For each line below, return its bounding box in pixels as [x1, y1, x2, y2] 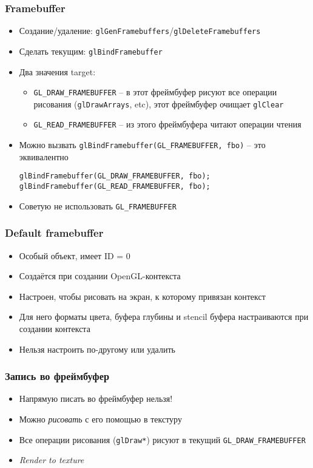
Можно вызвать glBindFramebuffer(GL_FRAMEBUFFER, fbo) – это [19, 138, 266, 151]
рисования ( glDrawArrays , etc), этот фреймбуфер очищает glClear [33, 97, 284, 110]
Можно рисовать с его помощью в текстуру [19, 412, 182, 425]
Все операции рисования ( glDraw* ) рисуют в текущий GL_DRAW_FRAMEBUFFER [19, 433, 306, 446]
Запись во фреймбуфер [5, 368, 110, 384]
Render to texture [19, 453, 84, 466]
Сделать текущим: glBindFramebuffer [19, 44, 163, 57]
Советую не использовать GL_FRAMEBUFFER [19, 199, 177, 212]
